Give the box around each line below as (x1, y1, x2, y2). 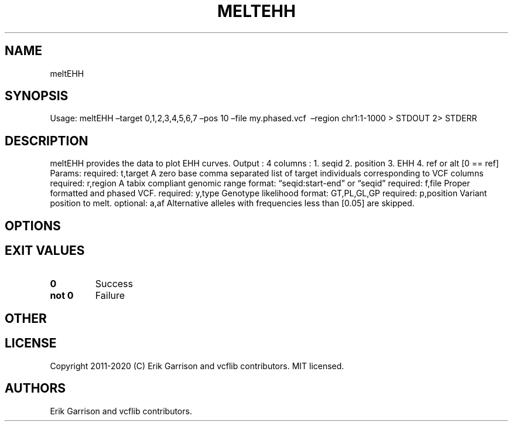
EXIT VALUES (5, 243, 85, 258)
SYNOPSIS (5, 88, 69, 104)
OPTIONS (5, 218, 61, 233)
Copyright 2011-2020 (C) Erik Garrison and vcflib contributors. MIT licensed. (50, 360, 344, 371)
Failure (95, 289, 125, 301)
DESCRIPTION (5, 133, 88, 148)
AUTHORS (5, 381, 66, 396)
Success (95, 277, 134, 289)
